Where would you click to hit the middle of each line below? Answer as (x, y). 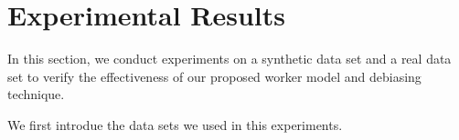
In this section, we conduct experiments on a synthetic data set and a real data (229, 59)
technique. (36, 94)
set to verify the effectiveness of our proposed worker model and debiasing (214, 76)
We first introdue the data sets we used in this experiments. (175, 124)
